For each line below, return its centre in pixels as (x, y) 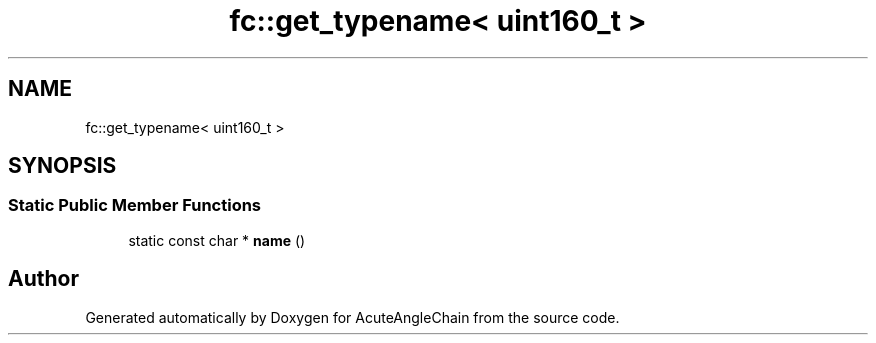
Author (43, 279)
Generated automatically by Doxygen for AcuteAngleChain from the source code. (352, 317)
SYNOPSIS (62, 166)
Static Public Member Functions (135, 205)
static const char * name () (217, 240)
